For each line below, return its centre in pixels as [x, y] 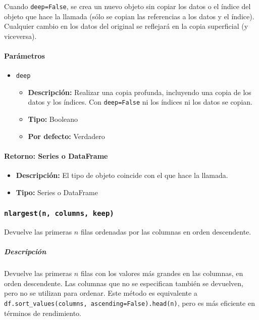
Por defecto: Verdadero [66, 136]
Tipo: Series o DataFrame [57, 192]
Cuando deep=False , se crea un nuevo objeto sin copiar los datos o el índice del [127, 6]
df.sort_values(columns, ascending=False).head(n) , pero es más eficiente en [129, 303]
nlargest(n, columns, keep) [59, 214]
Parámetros [24, 56]
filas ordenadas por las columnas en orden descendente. [166, 232]
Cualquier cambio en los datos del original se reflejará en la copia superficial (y [126, 26]
